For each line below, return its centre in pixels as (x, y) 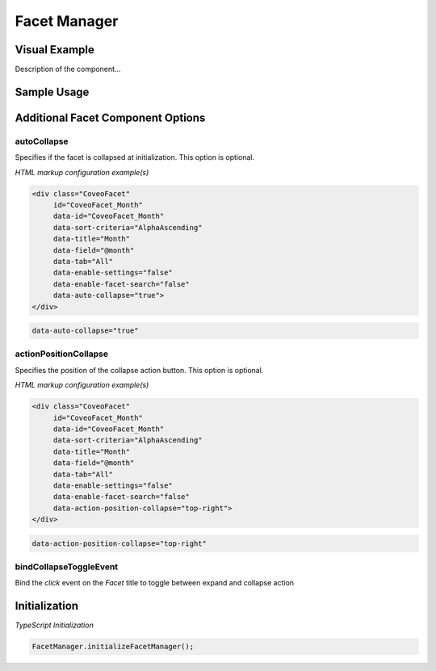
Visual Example (55, 50)
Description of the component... (68, 69)
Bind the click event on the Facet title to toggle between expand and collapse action (155, 583)
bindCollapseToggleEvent (67, 567)
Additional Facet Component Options (110, 117)
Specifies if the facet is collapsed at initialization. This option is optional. (134, 157)
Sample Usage (52, 92)
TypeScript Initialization (55, 625)
